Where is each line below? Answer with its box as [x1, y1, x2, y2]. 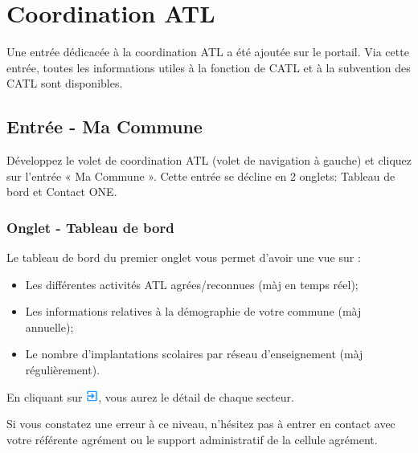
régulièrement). [25, 361, 100, 378]
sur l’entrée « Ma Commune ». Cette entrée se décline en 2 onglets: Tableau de [6, 167, 395, 184]
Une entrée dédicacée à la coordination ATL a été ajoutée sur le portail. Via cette [6, 43, 409, 60]
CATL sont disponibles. [6, 75, 123, 92]
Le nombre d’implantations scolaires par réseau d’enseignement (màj [25, 345, 363, 362]
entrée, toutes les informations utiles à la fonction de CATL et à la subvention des [6, 59, 411, 75]
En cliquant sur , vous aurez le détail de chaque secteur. [6, 388, 294, 405]
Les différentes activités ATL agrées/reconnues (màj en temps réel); [25, 275, 359, 292]
